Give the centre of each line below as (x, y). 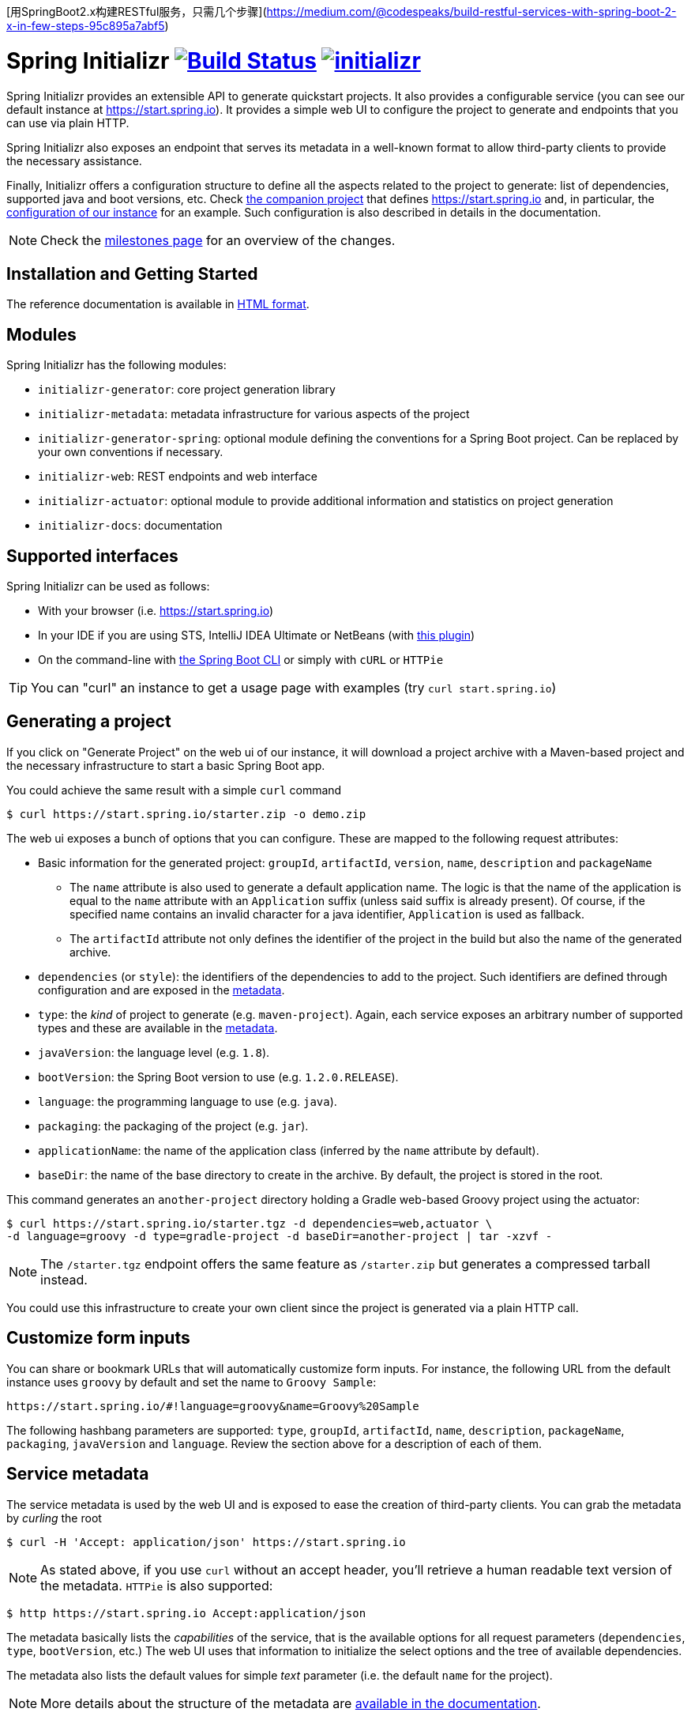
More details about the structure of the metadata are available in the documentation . (291, 1703)
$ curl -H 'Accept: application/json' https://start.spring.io (206, 1542)
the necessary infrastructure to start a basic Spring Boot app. (166, 765)
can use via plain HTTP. (68, 123)
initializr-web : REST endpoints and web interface (178, 477)
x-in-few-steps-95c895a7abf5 (86, 26)
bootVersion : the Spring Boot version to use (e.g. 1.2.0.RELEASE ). (218, 1077)
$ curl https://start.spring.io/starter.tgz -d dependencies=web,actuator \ (250, 1223)
